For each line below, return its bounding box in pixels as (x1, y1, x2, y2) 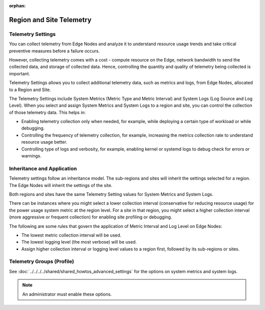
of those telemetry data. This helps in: (9, 109, 86, 115)
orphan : (9, 3, 26, 8)
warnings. (21, 153, 42, 159)
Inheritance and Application (9, 165, 77, 172)
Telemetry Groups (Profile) (9, 258, 75, 265)
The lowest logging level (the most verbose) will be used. (21, 239, 137, 245)
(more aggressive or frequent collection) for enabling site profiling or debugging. (9, 214, 172, 220)
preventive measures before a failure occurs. (9, 48, 100, 54)
